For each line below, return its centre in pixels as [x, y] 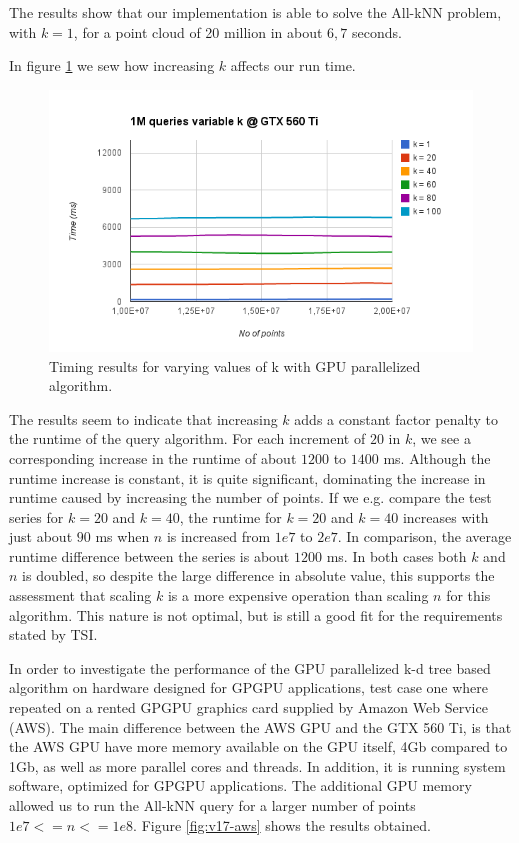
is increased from [218, 536]
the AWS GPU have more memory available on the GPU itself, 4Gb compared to [258, 746]
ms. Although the [437, 457]
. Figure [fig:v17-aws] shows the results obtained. [282, 824]
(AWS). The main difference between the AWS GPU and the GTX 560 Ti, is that [260, 726]
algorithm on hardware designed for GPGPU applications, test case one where [249, 687]
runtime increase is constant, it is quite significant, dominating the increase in [247, 477]
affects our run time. [293, 65]
